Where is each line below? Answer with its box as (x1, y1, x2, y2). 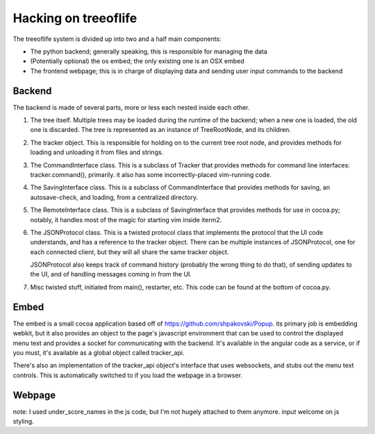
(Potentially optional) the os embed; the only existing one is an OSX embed (30, 57, 244, 65)
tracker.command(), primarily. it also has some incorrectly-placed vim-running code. (30, 170, 272, 178)
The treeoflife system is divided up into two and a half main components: (12, 35, 222, 43)
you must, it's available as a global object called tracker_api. (12, 348, 185, 357)
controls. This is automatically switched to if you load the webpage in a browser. (12, 371, 243, 379)
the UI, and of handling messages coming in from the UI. (30, 270, 192, 278)
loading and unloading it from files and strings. (30, 148, 164, 156)
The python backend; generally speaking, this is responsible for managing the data (30, 47, 267, 56)
